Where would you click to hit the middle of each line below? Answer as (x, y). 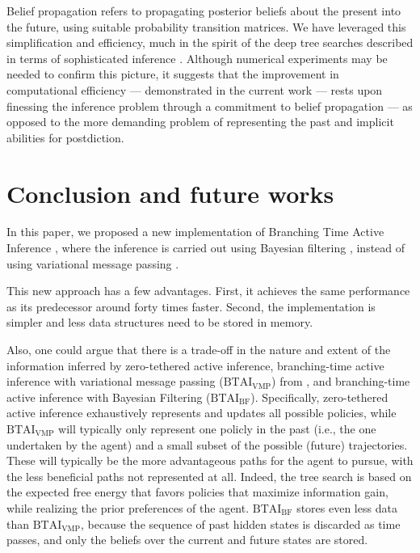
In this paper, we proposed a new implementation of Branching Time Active (195, 232)
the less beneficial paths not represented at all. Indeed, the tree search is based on (209, 476)
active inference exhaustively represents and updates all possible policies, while (202, 413)
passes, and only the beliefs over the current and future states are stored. (187, 540)
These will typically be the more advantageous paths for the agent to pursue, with (210, 460)
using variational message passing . (93, 263)
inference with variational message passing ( (115, 381)
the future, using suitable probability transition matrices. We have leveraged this (206, 26)
